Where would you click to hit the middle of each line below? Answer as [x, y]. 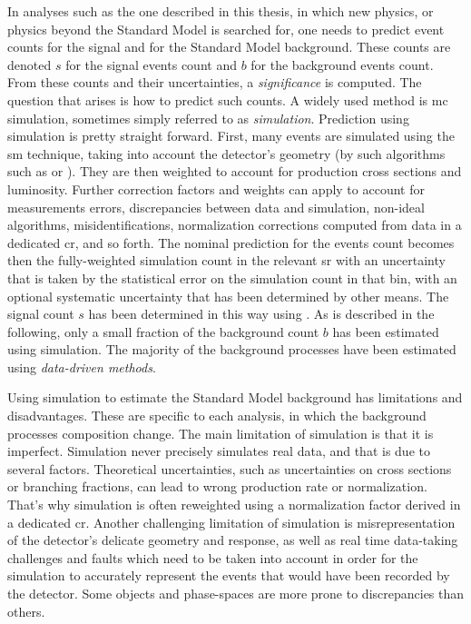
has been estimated [386, 331]
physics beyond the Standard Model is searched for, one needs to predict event [226, 29]
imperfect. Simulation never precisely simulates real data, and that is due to [219, 451]
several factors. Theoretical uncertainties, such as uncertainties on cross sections [230, 468]
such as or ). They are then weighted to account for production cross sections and [235, 171]
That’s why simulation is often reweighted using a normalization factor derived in [234, 505]
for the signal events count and [151, 64]
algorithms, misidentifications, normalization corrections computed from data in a [235, 225]
